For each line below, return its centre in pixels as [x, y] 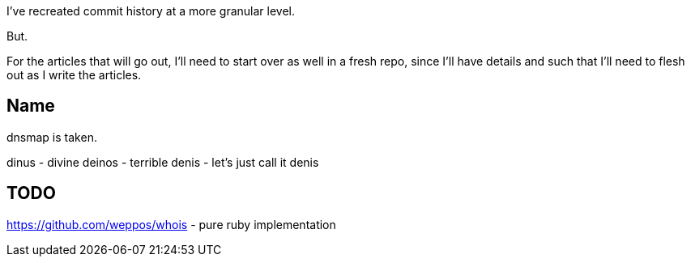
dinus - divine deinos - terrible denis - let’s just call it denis [163, 162]
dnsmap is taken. [52, 137]
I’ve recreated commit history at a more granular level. [151, 11]
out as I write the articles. [74, 75]
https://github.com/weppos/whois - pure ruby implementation [171, 224]
